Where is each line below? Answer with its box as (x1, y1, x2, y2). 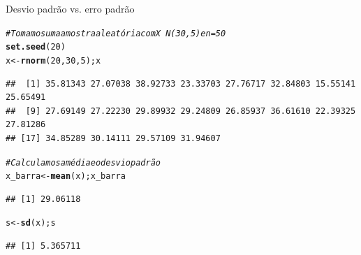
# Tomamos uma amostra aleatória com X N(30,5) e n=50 (6, 28, 226, 38)
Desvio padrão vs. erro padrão (6, 1, 135, 15)
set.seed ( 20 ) (6, 42, 66, 52)
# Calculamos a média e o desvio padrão (6, 157, 161, 168)
